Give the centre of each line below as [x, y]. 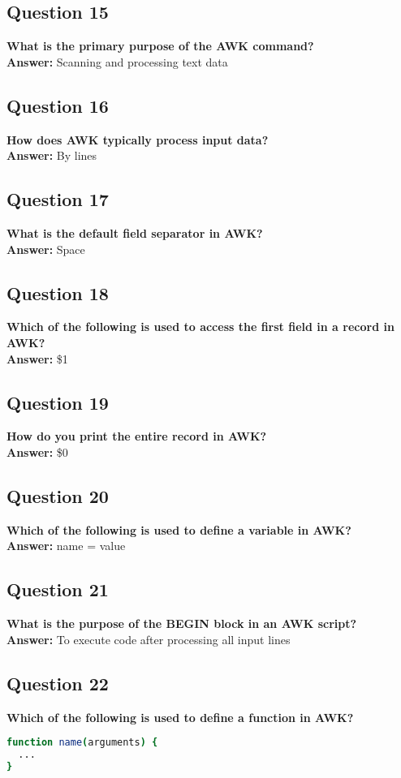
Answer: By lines [52, 155]
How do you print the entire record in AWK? [137, 436]
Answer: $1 [37, 358]
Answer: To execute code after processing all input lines [149, 639]
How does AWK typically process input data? [138, 139]
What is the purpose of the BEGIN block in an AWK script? [182, 623]
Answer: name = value [66, 546]
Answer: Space [46, 249]
